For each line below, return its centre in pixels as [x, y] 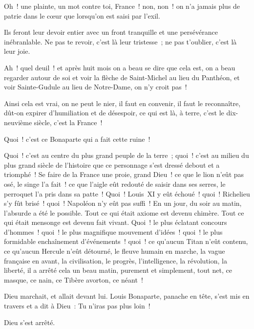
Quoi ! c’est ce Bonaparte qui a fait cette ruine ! [77, 139]
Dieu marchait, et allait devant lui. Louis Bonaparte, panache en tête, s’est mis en [127, 296]
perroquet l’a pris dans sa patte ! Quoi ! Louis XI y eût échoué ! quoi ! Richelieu [127, 193]
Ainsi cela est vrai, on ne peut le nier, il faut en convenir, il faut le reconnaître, [122, 103]
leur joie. [17, 51]
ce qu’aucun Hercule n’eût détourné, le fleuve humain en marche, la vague [115, 251]
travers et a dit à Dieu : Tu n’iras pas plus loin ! [77, 306]
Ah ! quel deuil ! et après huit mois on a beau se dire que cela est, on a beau [120, 67]
